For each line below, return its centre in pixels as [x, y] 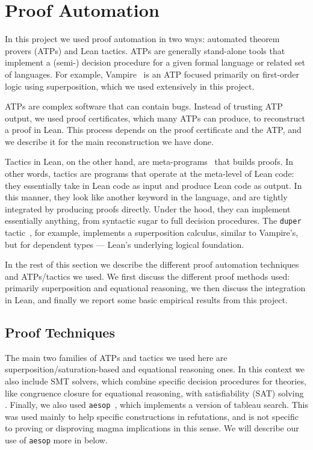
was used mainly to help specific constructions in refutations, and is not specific [152, 416]
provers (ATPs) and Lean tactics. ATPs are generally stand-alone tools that [145, 50]
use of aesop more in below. [56, 440]
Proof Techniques [60, 332]
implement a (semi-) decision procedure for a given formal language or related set [155, 62]
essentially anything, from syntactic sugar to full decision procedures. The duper [153, 220]
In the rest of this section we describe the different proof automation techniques [152, 264]
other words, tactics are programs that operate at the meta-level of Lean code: [150, 174]
